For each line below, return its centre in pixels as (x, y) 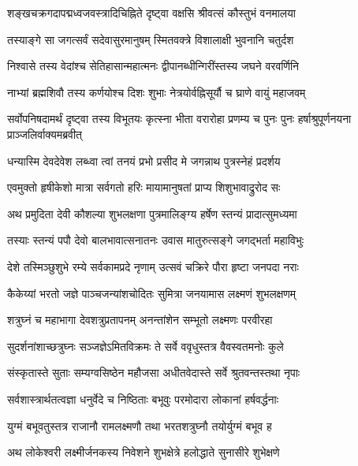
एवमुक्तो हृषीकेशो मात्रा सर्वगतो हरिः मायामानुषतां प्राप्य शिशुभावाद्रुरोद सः (144, 187)
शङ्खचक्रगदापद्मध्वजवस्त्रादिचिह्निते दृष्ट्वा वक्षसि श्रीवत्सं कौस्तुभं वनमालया (151, 13)
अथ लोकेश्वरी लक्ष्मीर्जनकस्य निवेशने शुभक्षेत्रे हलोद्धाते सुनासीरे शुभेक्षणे (144, 452)
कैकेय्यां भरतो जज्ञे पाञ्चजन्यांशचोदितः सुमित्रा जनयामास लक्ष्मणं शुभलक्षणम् (151, 293)
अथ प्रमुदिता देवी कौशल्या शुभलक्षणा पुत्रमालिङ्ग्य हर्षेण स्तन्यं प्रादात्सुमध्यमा (152, 213)
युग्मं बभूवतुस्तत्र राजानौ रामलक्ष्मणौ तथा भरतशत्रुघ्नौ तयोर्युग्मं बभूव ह (140, 425)
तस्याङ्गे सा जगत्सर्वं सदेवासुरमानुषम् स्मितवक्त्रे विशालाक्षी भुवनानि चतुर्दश (151, 39)
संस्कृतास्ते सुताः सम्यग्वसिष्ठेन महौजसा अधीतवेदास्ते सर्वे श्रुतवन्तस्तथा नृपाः (154, 373)
